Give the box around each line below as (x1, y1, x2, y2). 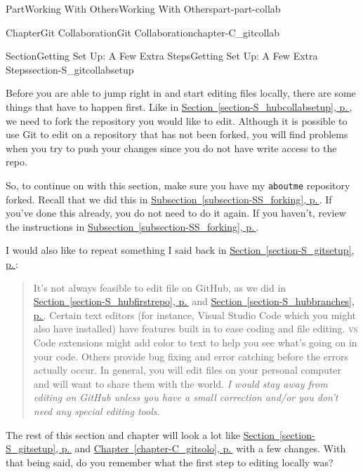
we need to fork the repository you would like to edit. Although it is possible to (6, 113, 348, 128)
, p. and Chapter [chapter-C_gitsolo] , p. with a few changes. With (55, 441, 346, 456)
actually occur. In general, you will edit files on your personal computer (33, 363, 342, 377)
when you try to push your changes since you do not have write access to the (6, 140, 337, 155)
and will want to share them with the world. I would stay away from (33, 376, 328, 391)
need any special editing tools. (33, 403, 160, 418)
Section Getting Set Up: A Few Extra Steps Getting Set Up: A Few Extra (6, 48, 318, 63)
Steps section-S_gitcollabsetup (6, 62, 134, 76)
